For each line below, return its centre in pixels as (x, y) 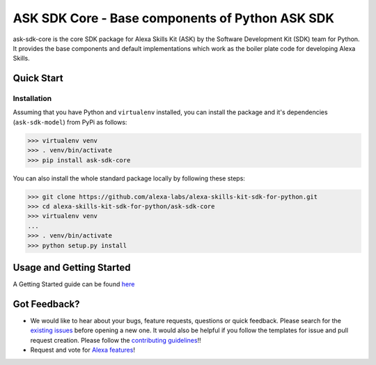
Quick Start (38, 78)
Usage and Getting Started (72, 267)
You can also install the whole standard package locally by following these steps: (129, 178)
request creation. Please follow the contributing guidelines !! (116, 340)
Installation (32, 99)
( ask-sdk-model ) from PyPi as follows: (70, 122)
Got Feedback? (46, 304)
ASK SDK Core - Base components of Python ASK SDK (173, 18)
